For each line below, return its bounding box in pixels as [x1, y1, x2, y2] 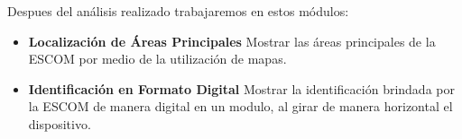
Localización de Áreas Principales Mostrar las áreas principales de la [28, 31, 436, 50]
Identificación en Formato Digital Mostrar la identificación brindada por [28, 79, 455, 98]
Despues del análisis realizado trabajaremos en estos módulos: [7, 2, 349, 20]
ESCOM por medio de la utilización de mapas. [28, 49, 287, 68]
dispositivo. [28, 114, 91, 133]
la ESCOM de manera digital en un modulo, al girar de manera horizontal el [28, 97, 453, 116]
